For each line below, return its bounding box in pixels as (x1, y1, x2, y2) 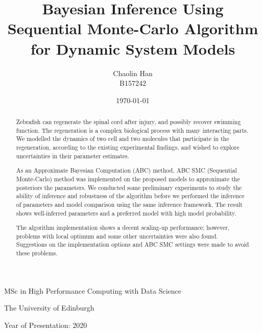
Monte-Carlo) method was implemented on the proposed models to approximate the (16, 174, 240, 183)
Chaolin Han (113, 67, 153, 78)
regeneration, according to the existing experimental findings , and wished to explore (16, 143, 240, 152)
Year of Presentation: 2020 (4, 319, 87, 330)
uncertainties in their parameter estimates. (16, 151, 130, 160)
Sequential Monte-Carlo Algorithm (7, 18, 258, 39)
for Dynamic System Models (30, 38, 235, 59)
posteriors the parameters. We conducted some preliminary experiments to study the (16, 183, 242, 192)
